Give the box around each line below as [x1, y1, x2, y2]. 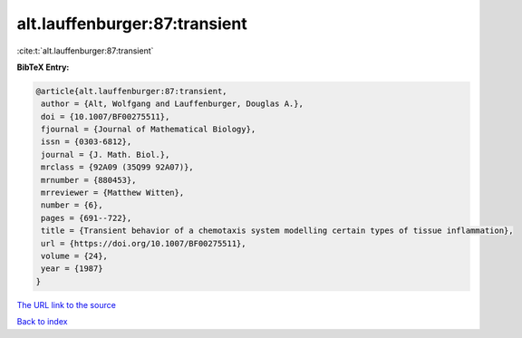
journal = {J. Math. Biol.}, [41, 150, 170, 159]
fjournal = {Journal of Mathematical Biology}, [41, 124, 256, 135]
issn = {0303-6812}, [41, 137, 132, 147]
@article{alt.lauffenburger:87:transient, [35, 86, 227, 96]
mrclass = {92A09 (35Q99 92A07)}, [41, 162, 194, 172]
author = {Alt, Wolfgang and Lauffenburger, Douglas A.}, [41, 99, 304, 109]
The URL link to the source [16, 299, 117, 310]
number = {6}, [41, 200, 103, 210]
